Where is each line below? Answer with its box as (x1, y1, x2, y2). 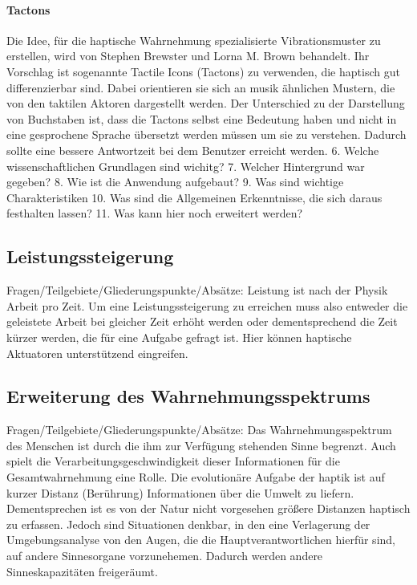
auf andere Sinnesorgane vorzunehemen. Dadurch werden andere (6, 547, 323, 564)
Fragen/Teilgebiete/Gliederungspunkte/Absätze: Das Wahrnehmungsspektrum (6, 421, 392, 438)
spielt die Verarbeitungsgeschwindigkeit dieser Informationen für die (6, 453, 340, 469)
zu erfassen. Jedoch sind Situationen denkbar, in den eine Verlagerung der (6, 515, 370, 532)
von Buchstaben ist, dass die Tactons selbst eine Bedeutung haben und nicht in (6, 110, 397, 127)
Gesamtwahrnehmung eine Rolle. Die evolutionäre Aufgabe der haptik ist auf (6, 469, 385, 485)
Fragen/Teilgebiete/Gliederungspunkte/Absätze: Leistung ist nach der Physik (6, 282, 388, 299)
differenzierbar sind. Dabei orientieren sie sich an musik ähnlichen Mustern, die (6, 79, 395, 95)
